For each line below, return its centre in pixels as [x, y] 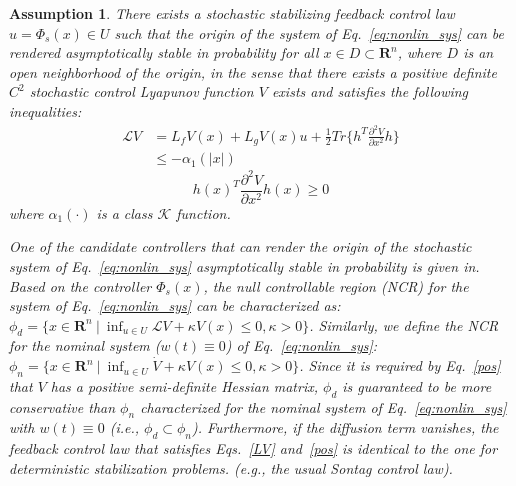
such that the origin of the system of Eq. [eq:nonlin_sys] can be [309, 32]
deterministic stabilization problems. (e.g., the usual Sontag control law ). [231, 467]
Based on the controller [80, 285]
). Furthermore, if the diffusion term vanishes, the [345, 427]
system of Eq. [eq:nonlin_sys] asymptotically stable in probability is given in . [244, 265]
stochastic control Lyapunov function [141, 91]
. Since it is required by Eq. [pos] [400, 365]
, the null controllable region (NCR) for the [336, 285]
